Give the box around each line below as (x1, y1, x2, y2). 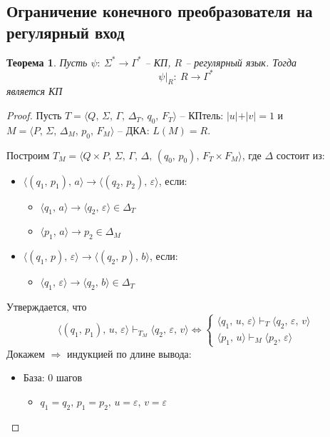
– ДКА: (118, 122, 150, 137)
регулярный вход (6, 21, 125, 43)
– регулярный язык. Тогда (185, 54, 297, 69)
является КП (6, 84, 63, 99)
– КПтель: (180, 108, 224, 123)
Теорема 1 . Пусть (6, 54, 88, 69)
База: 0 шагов (23, 370, 83, 385)
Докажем (6, 346, 45, 361)
